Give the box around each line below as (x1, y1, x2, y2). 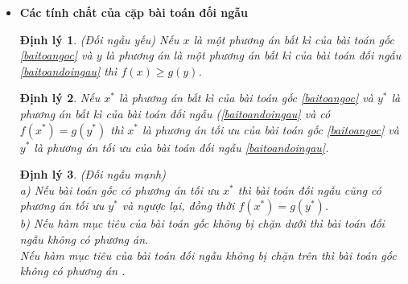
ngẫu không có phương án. (19, 230, 149, 247)
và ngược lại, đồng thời (122, 197, 235, 214)
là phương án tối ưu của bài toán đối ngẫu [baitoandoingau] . (34, 138, 329, 155)
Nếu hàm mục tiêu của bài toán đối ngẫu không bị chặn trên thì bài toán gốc (19, 246, 397, 263)
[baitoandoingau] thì (19, 62, 117, 79)
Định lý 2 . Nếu (19, 89, 101, 106)
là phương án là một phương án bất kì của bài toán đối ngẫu (105, 47, 402, 64)
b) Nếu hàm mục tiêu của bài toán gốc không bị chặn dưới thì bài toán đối (19, 215, 385, 232)
